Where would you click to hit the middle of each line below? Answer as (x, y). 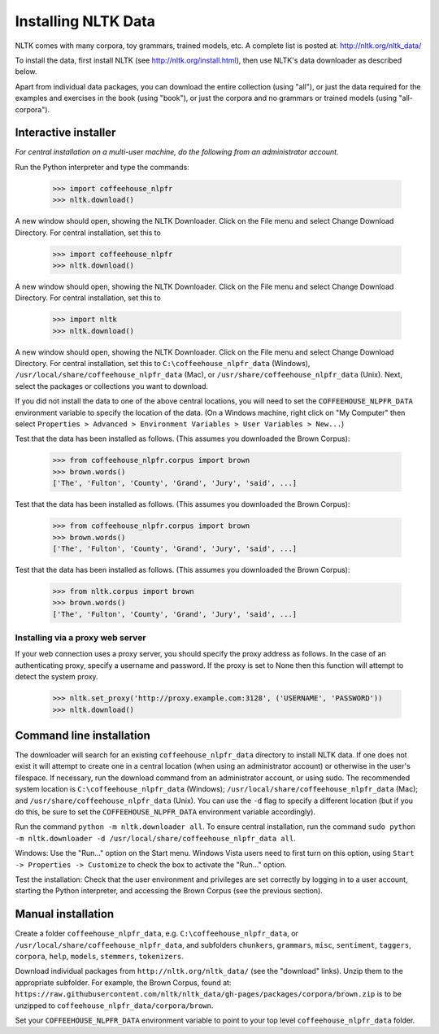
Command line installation (83, 735)
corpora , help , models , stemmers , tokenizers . (100, 957)
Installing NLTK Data (85, 21)
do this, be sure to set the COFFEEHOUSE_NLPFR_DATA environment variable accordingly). (165, 812)
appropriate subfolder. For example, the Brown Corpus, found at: (123, 982)
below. (26, 72)
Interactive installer (65, 133)
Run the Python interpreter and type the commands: (102, 167)
